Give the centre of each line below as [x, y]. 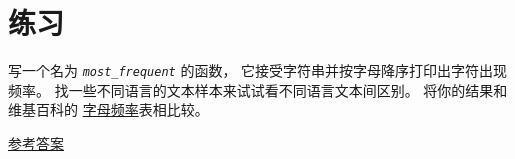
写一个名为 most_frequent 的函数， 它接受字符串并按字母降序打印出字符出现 [258, 70]
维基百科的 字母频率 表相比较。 [108, 109]
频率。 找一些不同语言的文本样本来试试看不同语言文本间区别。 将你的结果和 [258, 89]
